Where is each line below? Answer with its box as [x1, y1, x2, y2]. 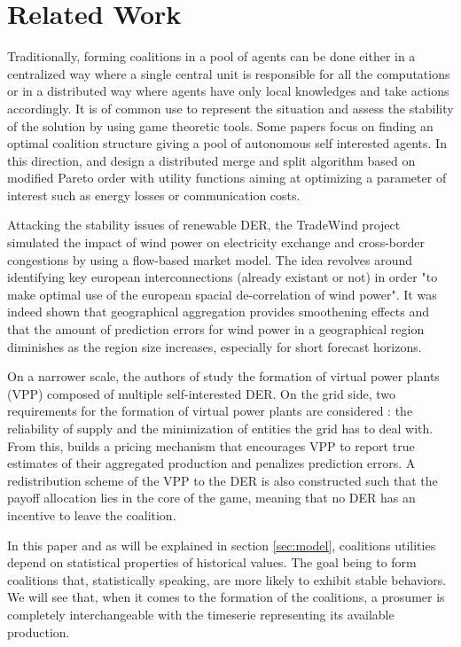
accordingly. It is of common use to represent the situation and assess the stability [7, 98, 454, 117]
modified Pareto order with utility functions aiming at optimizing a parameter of [7, 168, 447, 187]
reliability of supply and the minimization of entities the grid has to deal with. [7, 419, 434, 437]
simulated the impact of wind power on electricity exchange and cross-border [7, 233, 425, 252]
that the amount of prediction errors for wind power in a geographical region [7, 320, 425, 339]
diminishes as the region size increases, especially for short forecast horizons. [7, 337, 422, 355]
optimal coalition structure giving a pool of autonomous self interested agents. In [7, 134, 447, 152]
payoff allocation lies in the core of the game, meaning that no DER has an [7, 488, 416, 507]
